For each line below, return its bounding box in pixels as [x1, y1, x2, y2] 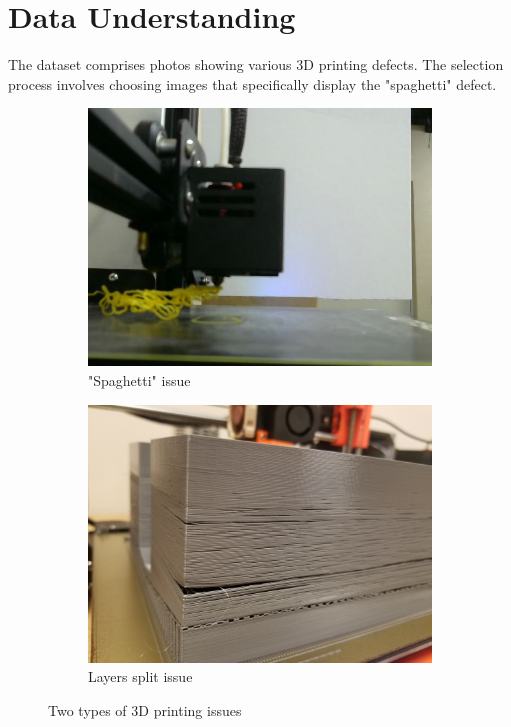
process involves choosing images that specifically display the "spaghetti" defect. [8, 73, 497, 94]
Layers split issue [88, 666, 193, 687]
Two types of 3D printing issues [48, 699, 242, 720]
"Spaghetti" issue [88, 369, 191, 390]
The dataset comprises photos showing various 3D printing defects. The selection [8, 54, 504, 75]
